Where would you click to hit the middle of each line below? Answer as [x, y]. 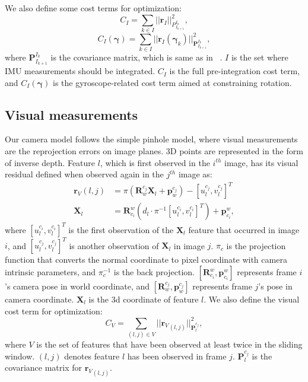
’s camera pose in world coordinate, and [77, 286]
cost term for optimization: [54, 311]
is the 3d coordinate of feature [144, 299]
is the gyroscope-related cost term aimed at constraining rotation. [172, 82]
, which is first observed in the [155, 162]
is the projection [256, 245]
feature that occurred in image [244, 229]
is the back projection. [154, 272]
